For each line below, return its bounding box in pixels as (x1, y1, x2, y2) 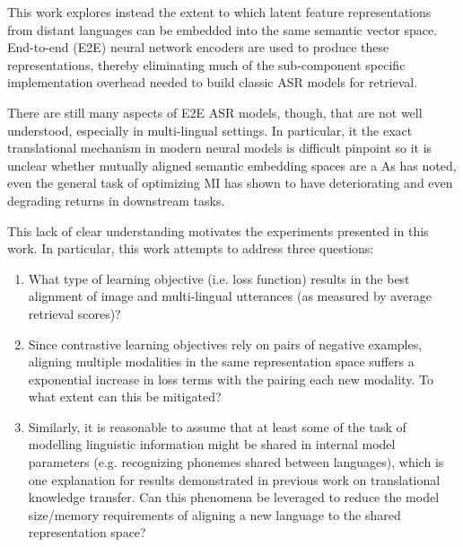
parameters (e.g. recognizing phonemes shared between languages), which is (28, 453, 444, 472)
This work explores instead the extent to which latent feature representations (7, 3, 432, 21)
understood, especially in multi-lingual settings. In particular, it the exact (7, 120, 413, 139)
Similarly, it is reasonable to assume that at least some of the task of (28, 417, 406, 436)
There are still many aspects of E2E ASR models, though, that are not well (7, 102, 423, 121)
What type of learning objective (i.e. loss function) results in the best (28, 269, 410, 287)
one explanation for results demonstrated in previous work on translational (28, 470, 441, 489)
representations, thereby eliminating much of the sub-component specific (7, 55, 406, 74)
